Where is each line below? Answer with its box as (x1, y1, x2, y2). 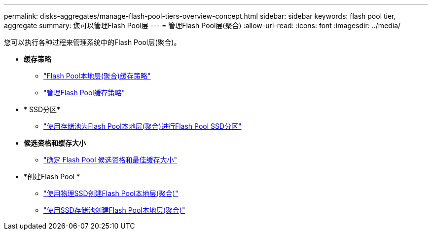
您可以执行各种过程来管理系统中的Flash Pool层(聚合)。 (4, 38, 181, 46)
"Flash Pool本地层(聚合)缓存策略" (43, 72, 151, 80)
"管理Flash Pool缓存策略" (43, 88, 125, 97)
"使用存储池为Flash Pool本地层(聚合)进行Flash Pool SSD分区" (43, 122, 242, 130)
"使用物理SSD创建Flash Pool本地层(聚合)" (43, 189, 179, 197)
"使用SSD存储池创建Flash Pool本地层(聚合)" (43, 206, 185, 214)
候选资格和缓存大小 (24, 139, 86, 147)
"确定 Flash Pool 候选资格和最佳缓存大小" (43, 156, 178, 164)
